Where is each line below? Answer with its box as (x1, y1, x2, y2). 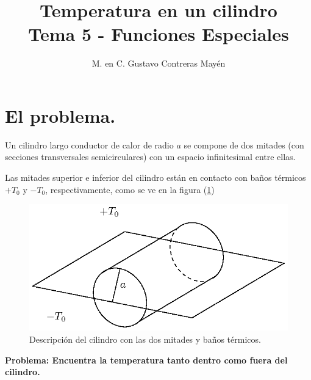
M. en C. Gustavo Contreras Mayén (91, 57, 226, 70)
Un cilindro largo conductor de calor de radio (5, 138, 174, 151)
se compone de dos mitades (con (184, 138, 304, 151)
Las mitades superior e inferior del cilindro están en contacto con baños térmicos (5, 171, 306, 184)
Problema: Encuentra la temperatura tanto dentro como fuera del (5, 353, 288, 366)
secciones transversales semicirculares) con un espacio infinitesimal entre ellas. (5, 150, 296, 163)
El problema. (5, 103, 116, 128)
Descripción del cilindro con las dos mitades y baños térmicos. (29, 333, 261, 346)
